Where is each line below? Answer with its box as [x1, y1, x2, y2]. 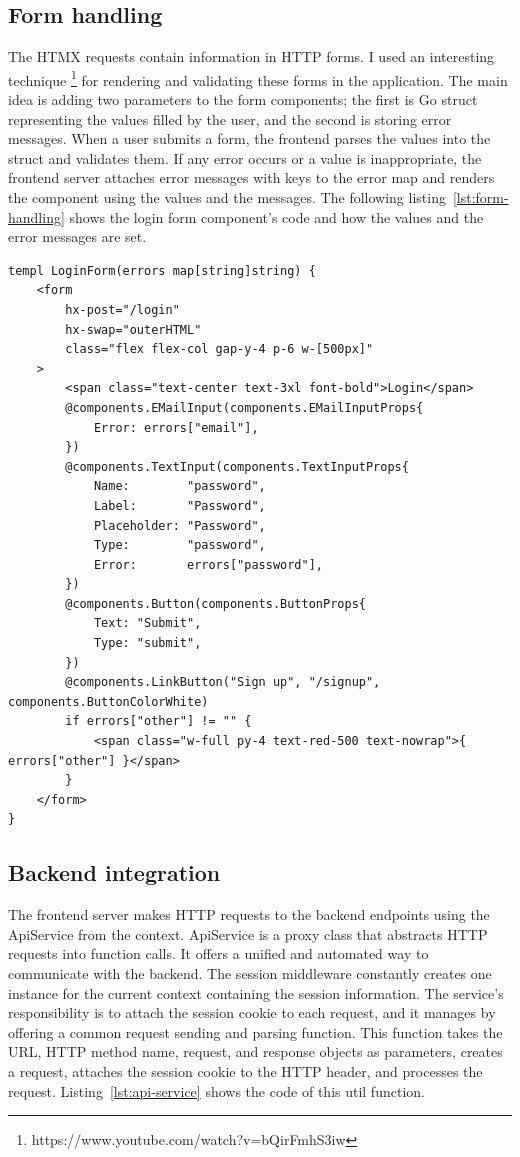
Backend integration [8, 857, 221, 888]
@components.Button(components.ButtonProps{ [65, 596, 366, 611]
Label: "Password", [93, 498, 266, 513]
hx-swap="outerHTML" [65, 322, 202, 337]
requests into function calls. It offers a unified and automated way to [8, 943, 429, 964]
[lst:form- [452, 187, 509, 208]
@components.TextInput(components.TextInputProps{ [65, 459, 409, 474]
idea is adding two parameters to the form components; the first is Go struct [8, 89, 478, 110]
